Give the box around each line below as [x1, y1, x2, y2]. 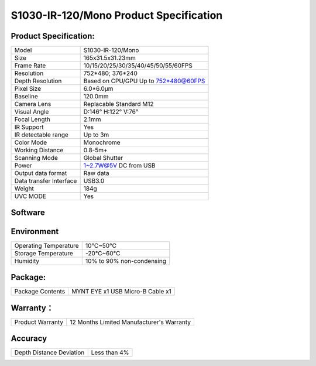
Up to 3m [83, 131, 109, 139]
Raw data [83, 169, 109, 177]
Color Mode [14, 138, 47, 146]
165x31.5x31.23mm [83, 54, 136, 62]
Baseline [14, 93, 38, 101]
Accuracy [11, 334, 47, 344]
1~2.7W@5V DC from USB [83, 162, 156, 170]
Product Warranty [14, 318, 64, 326]
